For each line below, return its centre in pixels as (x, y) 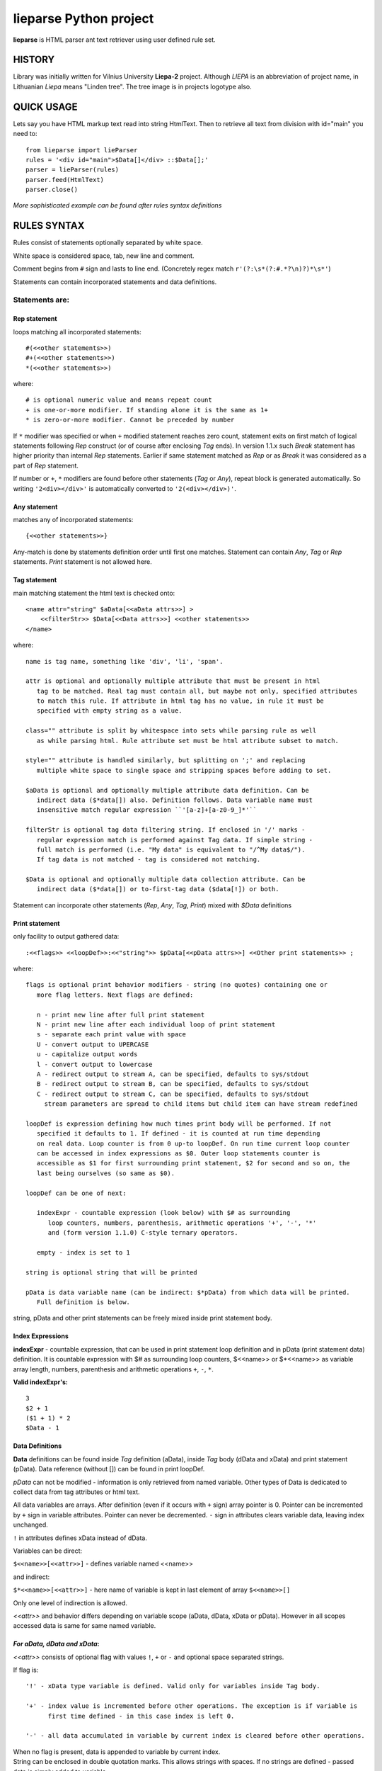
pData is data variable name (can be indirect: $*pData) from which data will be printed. (188, 1292)
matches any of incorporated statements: (73, 519)
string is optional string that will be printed (111, 1272)
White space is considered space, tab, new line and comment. (104, 256)
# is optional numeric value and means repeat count (119, 400)
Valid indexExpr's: (41, 1382)
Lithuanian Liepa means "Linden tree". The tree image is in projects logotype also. (133, 86)
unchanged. (31, 1525)
